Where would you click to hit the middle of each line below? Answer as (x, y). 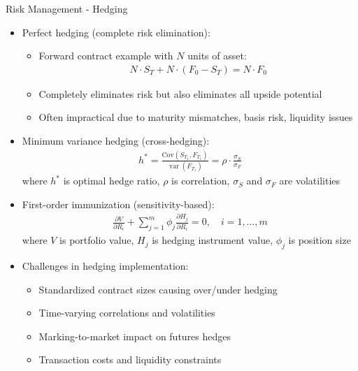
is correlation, (201, 181)
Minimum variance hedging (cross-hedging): (116, 140)
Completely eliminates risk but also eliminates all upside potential (180, 93)
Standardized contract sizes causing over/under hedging (158, 289)
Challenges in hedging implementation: (105, 266)
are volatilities (310, 181)
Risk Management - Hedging (67, 8)
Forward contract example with (106, 56)
